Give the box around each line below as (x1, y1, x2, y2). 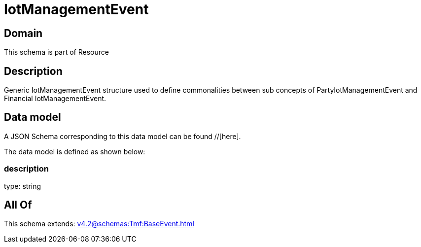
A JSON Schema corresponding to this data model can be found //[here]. (4, 132, 241, 141)
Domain (4, 27, 43, 39)
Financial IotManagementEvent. (4, 94, 106, 103)
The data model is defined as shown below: (4, 147, 145, 156)
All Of (4, 199, 32, 212)
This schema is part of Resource (4, 48, 109, 57)
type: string (4, 181, 41, 190)
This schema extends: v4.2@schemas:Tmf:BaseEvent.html (4, 219, 194, 228)
